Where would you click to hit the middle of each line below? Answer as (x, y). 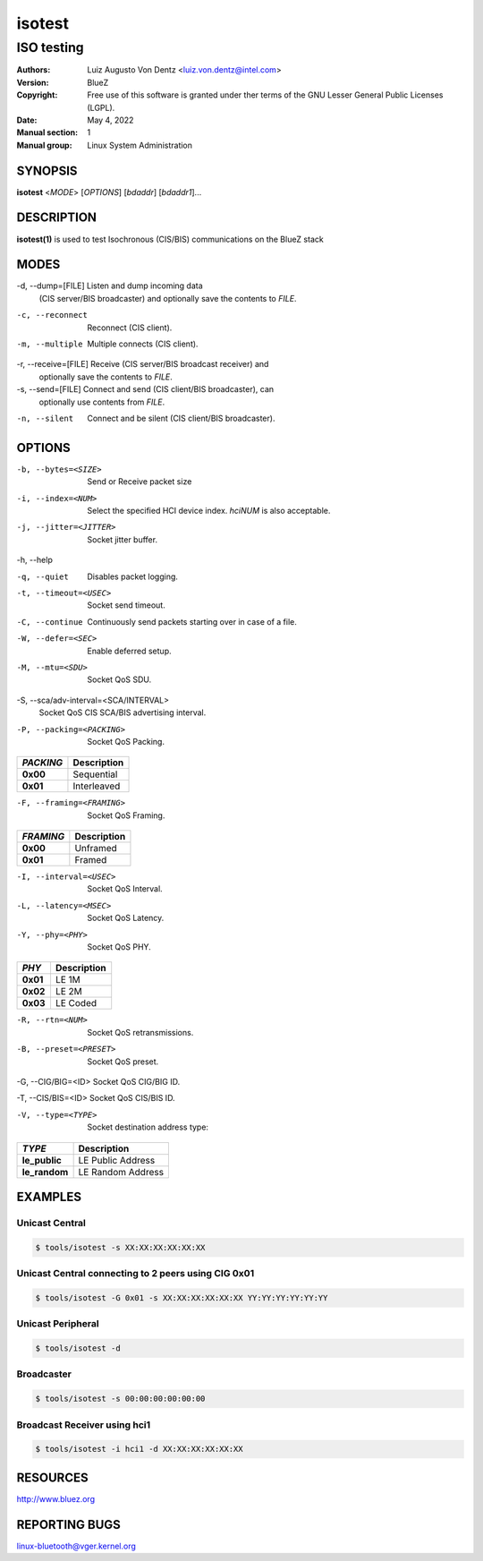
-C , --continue (50, 622)
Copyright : (37, 95)
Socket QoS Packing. (126, 741)
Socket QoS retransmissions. (140, 1032)
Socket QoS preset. (123, 1062)
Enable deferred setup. (129, 651)
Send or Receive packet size (140, 482)
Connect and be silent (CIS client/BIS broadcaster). (181, 418)
